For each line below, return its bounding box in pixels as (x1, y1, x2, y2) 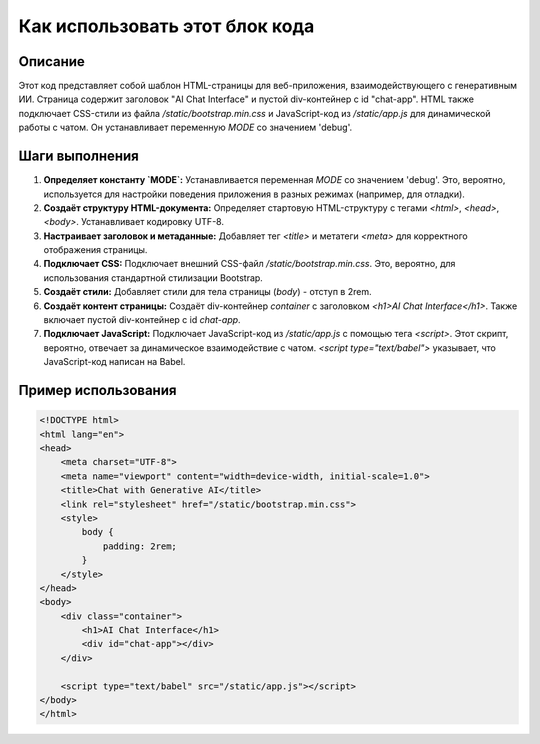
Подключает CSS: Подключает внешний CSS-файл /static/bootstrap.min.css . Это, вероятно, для (43, 258, 456, 270)
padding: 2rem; (102, 540, 177, 552)
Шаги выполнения (18, 148, 139, 165)
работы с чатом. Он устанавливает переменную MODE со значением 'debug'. (18, 121, 353, 134)
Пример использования (18, 382, 177, 399)
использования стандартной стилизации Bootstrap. (43, 271, 264, 284)
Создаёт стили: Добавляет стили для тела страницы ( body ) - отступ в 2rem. (43, 286, 372, 298)
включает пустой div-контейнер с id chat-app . (43, 314, 241, 326)
